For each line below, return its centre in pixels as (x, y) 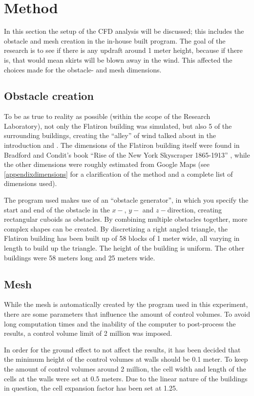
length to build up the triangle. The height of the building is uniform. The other (124, 248)
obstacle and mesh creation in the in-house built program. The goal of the (115, 40)
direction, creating (195, 209)
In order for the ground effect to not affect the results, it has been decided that (122, 349)
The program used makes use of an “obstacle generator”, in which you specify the (126, 200)
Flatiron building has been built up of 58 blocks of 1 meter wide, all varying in (122, 238)
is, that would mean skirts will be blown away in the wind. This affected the (118, 59)
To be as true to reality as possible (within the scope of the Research (107, 116)
